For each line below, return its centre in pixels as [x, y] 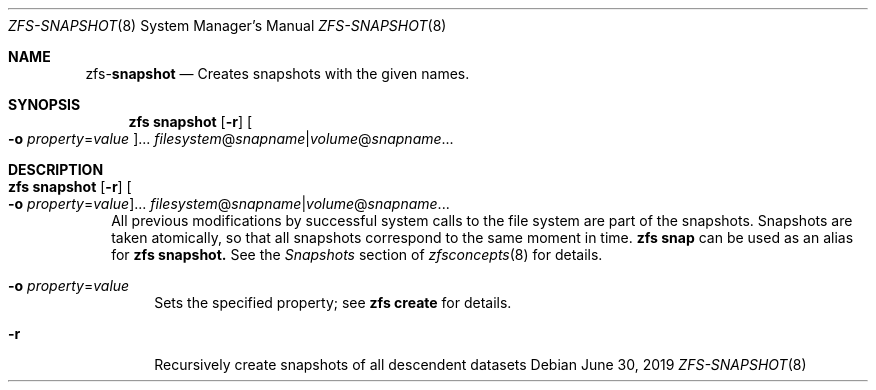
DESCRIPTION [56, 169]
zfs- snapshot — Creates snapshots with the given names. [277, 73]
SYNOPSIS [44, 104]
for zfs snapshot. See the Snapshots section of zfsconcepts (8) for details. [357, 254]
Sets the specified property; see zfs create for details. [333, 302]
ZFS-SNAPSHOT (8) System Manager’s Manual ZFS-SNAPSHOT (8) [227, 25]
